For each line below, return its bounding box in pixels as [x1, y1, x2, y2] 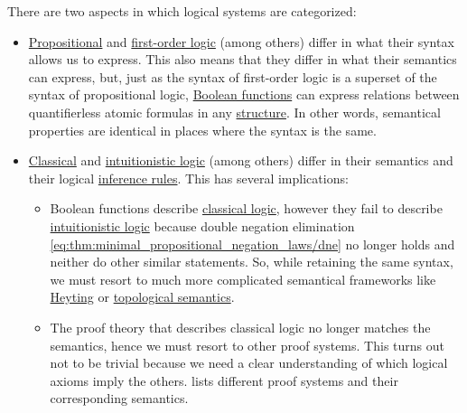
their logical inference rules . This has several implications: [28, 168, 349, 187]
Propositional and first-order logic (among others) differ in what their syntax [28, 32, 454, 51]
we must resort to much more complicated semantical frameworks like [50, 269, 436, 288]
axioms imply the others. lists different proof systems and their [50, 371, 398, 390]
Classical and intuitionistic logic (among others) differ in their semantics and [28, 151, 453, 170]
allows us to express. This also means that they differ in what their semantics [28, 50, 457, 69]
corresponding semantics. [50, 389, 189, 408]
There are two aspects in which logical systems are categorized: [7, 2, 357, 20]
